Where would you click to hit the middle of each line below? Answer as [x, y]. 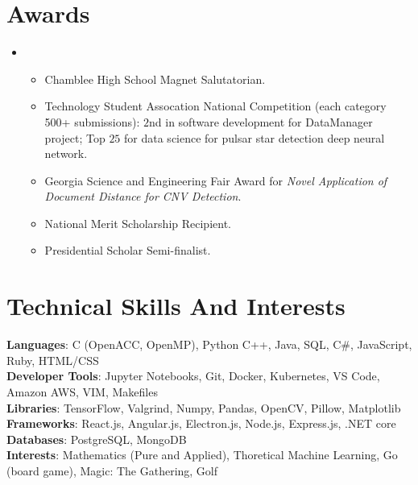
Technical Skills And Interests [176, 306]
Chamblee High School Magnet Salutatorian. [155, 79]
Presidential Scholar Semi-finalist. [128, 250]
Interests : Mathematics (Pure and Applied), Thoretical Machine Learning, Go [202, 455]
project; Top [75, 137]
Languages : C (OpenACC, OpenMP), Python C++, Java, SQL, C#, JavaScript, [209, 344]
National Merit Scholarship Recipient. [138, 223]
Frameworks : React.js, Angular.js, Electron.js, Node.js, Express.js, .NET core [201, 423]
